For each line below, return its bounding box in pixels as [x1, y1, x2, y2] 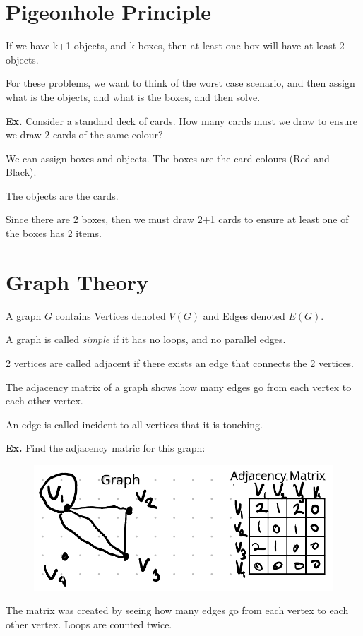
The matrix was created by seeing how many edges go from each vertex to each [6, 603, 349, 618]
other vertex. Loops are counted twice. [6, 616, 172, 631]
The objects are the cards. [6, 188, 119, 203]
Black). [6, 164, 37, 179]
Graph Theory [6, 267, 149, 296]
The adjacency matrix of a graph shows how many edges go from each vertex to [6, 379, 352, 394]
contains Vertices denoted [55, 308, 166, 323]
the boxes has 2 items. [6, 226, 102, 241]
